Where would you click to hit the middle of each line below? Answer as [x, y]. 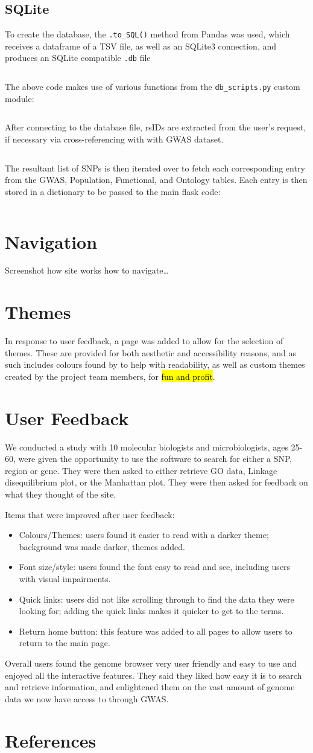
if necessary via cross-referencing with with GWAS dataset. [114, 139]
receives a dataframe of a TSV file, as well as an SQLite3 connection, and [141, 46]
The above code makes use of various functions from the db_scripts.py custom [153, 87]
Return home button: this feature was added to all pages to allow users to [156, 631]
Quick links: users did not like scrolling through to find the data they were [156, 599]
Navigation [51, 241]
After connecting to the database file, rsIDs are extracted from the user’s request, [156, 127]
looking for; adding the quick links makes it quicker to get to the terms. [151, 611]
